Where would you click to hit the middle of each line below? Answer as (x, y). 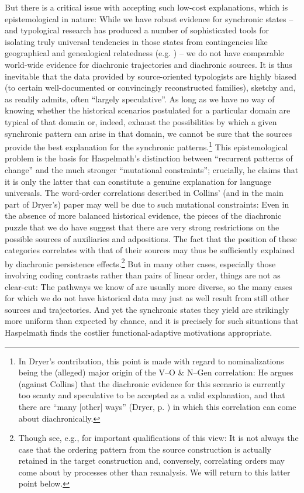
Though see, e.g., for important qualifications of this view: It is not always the (158, 438)
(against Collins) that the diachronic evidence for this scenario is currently (152, 383)
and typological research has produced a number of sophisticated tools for (137, 30)
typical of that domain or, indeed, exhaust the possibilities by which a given (141, 121)
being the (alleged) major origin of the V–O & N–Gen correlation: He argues (156, 372)
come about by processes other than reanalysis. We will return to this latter (154, 472)
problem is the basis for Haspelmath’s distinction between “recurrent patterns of (149, 158)
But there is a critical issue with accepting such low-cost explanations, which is (146, 7)
